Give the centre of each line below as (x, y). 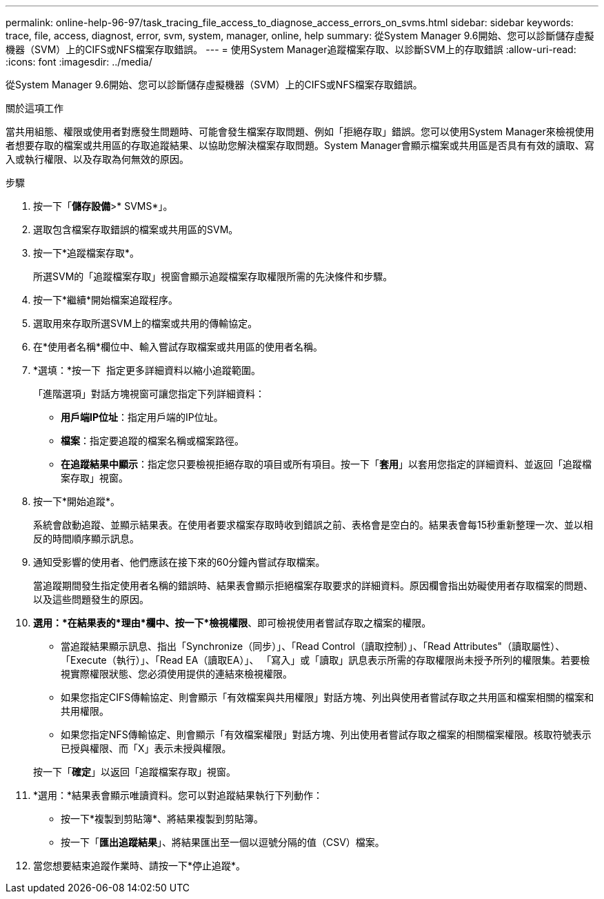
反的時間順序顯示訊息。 (86, 539)
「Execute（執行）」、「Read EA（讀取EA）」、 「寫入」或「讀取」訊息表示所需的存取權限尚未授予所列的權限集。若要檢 (325, 660)
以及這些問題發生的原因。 (91, 599)
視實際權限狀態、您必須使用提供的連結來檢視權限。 (177, 674)
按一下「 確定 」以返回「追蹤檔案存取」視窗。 (134, 772)
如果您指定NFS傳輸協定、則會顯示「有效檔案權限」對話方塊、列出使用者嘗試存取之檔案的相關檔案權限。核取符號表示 (326, 734)
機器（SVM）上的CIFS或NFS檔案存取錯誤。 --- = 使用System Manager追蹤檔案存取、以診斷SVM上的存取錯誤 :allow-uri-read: (291, 49)
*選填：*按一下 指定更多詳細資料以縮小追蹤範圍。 (147, 370)
